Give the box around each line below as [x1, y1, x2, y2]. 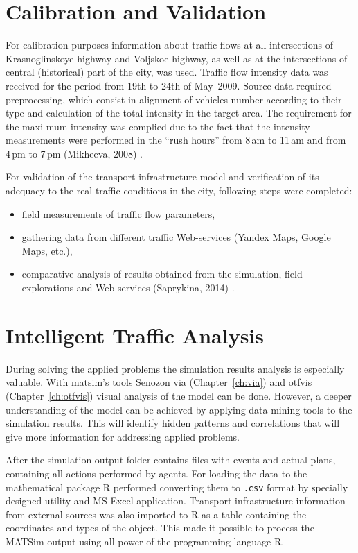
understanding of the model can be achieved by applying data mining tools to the [6, 402, 352, 416]
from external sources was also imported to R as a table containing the [6, 507, 307, 521]
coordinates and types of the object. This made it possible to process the [6, 520, 314, 535]
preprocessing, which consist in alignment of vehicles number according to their [6, 92, 342, 106]
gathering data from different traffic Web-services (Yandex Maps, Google [21, 230, 331, 244]
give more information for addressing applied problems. [6, 429, 240, 443]
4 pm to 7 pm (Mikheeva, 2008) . [6, 146, 143, 160]
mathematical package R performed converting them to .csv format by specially [6, 479, 348, 494]
